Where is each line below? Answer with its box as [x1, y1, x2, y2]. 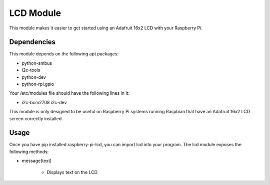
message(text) [21, 158, 52, 164]
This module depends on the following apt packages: [9, 51, 119, 57]
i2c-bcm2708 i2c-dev [21, 99, 67, 105]
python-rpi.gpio [21, 81, 54, 87]
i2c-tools [21, 67, 40, 73]
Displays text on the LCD [46, 169, 97, 175]
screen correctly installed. [9, 115, 63, 122]
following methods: [9, 149, 49, 155]
